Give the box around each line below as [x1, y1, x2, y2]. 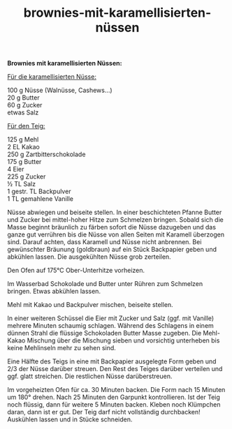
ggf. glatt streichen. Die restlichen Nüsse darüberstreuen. [7, 372, 173, 381]
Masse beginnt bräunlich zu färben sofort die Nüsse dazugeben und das [7, 223, 217, 232]
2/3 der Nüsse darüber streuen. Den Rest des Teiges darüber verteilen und [7, 365, 223, 373]
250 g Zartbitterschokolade [7, 150, 86, 158]
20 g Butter [7, 93, 40, 102]
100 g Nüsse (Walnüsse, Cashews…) [7, 86, 113, 95]
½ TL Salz [7, 180, 36, 188]
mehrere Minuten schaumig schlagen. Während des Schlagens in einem [7, 322, 215, 330]
